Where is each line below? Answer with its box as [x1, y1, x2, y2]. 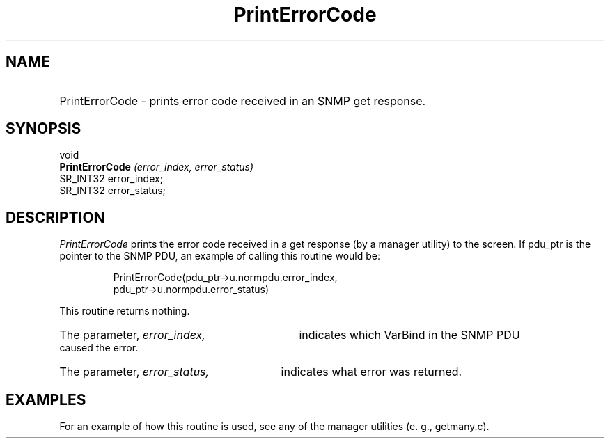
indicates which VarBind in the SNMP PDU [299, 328, 520, 342]
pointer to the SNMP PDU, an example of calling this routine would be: [59, 250, 380, 262]
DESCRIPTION [6, 208, 105, 226]
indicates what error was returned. [281, 365, 462, 379]
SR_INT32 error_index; [59, 173, 163, 185]
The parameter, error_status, [59, 365, 210, 379]
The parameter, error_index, [59, 328, 205, 342]
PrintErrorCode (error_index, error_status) [59, 161, 254, 173]
